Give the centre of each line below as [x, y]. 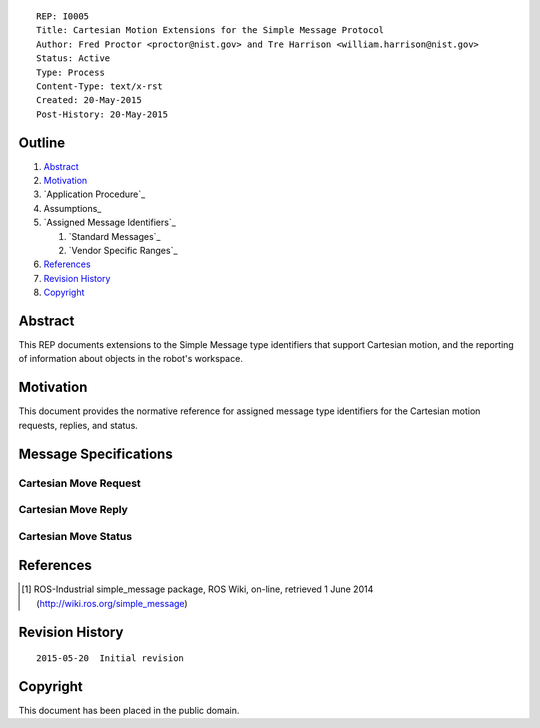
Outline [41, 142]
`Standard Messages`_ [114, 236]
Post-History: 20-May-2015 [102, 114]
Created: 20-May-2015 [89, 100]
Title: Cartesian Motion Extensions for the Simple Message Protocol [210, 30]
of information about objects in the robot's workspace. [131, 359]
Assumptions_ [72, 208]
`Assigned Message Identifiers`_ [110, 222]
